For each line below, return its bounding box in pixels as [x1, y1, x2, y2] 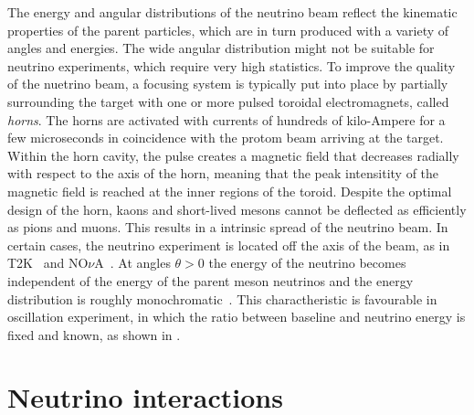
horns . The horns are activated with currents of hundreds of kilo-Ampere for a [7, 110, 446, 129]
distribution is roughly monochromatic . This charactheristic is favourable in [7, 289, 437, 308]
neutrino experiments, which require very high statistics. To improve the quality [7, 56, 456, 75]
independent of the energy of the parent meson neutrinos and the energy [7, 271, 414, 290]
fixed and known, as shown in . [7, 325, 181, 344]
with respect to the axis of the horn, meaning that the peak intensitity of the [7, 164, 439, 183]
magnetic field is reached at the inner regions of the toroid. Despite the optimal [7, 181, 452, 200]
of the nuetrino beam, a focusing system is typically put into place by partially [7, 74, 448, 93]
